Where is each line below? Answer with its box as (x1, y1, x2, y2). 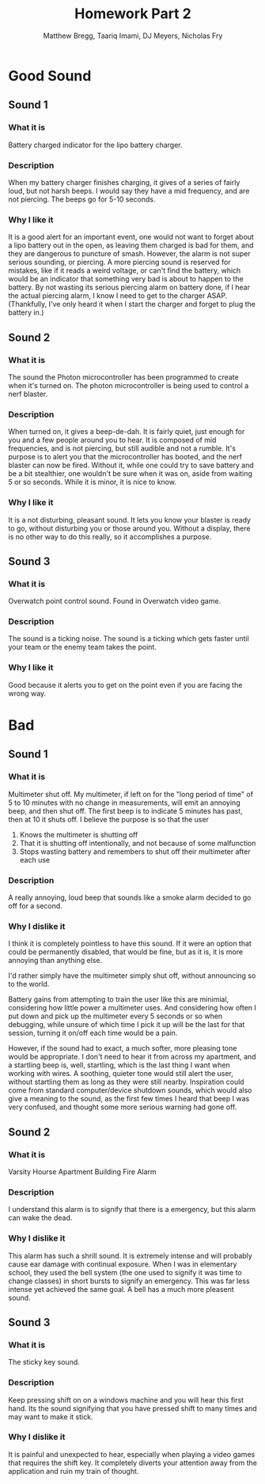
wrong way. (8, 689, 47, 698)
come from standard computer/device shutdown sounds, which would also (8, 1086, 252, 1095)
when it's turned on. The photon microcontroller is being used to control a (8, 380, 249, 390)
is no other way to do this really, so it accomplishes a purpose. (8, 531, 212, 542)
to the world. (8, 980, 50, 989)
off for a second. (8, 901, 63, 910)
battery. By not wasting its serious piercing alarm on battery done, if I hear (8, 282, 251, 293)
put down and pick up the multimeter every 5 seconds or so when (8, 1011, 223, 1021)
